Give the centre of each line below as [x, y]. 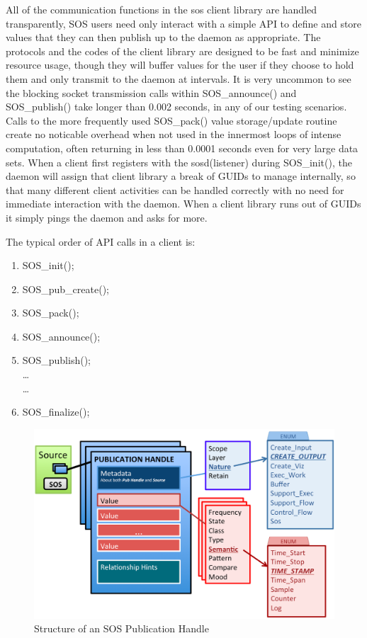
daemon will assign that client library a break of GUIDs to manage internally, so [181, 176]
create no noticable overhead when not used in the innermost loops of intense [174, 134]
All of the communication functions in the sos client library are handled [162, 9]
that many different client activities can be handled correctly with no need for [175, 189]
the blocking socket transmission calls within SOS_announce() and [151, 92]
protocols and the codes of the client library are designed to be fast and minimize [182, 51]
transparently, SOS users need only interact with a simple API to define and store [184, 23]
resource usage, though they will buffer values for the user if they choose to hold [180, 65]
